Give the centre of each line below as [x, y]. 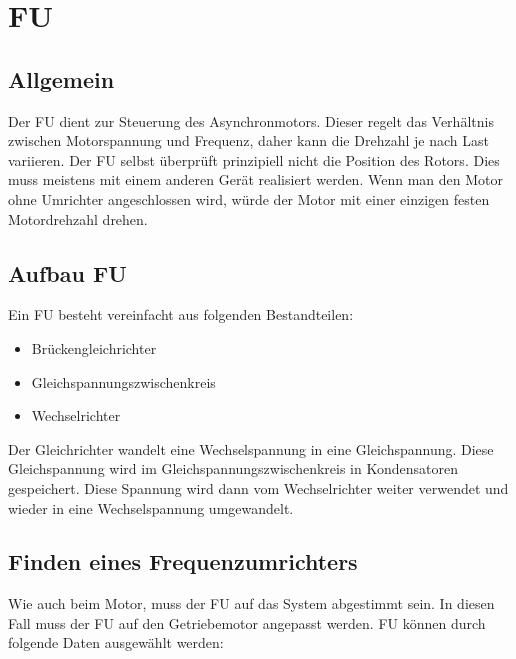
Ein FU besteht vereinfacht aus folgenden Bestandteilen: [181, 314]
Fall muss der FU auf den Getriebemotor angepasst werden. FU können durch [247, 622]
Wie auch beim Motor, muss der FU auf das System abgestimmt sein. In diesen [251, 603]
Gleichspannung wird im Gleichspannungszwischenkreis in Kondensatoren [233, 468]
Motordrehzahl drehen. [78, 218]
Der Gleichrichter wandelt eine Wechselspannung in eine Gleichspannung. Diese [251, 448]
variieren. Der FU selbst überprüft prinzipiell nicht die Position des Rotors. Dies [254, 159]
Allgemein [61, 78]
